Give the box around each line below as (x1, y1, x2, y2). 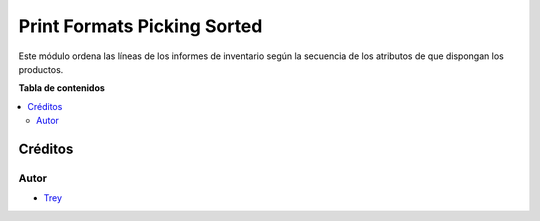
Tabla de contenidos (18, 82, 105, 94)
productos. (18, 63, 64, 75)
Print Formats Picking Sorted (18, 15, 263, 37)
